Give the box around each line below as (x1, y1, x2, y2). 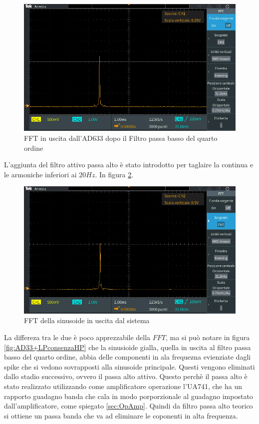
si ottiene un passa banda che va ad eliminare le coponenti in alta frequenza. (4, 410, 238, 421)
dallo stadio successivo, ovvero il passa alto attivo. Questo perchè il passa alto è (4, 371, 248, 382)
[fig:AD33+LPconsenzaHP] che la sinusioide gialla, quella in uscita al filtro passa (4, 342, 251, 352)
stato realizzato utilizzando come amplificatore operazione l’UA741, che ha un (4, 381, 242, 391)
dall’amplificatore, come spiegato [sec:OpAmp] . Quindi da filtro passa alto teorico (4, 401, 253, 411)
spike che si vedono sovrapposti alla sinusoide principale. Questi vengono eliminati (4, 361, 255, 372)
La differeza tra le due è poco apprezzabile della (4, 332, 151, 342)
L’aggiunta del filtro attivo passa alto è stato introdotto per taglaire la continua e (4, 159, 254, 170)
